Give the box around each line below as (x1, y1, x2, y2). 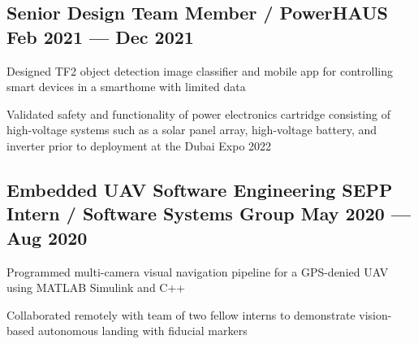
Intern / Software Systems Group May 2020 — (6, 201, 412, 226)
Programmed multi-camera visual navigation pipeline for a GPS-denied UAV (6, 263, 389, 280)
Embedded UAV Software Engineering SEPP (6, 176, 393, 202)
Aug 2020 (6, 224, 88, 250)
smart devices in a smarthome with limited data (6, 78, 246, 95)
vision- (359, 306, 392, 323)
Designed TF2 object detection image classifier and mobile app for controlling (6, 62, 393, 79)
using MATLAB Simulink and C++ (6, 279, 186, 296)
